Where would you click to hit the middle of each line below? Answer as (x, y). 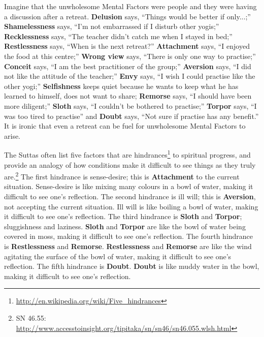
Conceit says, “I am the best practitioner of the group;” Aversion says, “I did (128, 66)
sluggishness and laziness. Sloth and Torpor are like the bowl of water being (125, 226)
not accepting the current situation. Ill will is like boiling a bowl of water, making (131, 206)
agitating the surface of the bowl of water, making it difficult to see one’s (118, 256)
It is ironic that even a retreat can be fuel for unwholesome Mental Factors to (125, 126)
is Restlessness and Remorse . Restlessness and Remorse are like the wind (128, 246)
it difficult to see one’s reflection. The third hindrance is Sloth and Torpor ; (123, 216)
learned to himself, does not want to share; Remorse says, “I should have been (128, 96)
